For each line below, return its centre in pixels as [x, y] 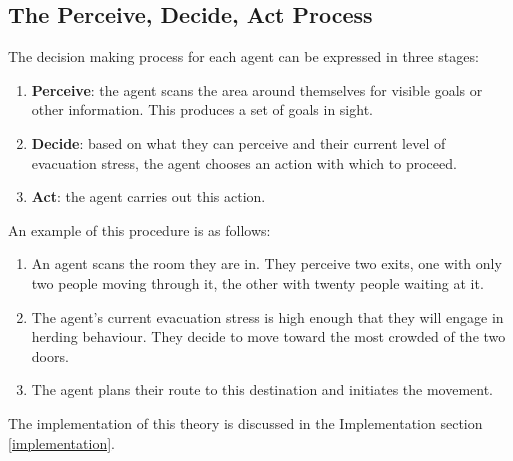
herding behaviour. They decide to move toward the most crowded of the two [268, 336]
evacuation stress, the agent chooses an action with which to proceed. [244, 162]
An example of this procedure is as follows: [139, 229]
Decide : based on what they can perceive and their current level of [238, 142]
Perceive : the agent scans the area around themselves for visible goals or [257, 89]
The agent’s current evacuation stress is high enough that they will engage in [267, 316]
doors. [50, 355]
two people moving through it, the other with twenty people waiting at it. [257, 282]
